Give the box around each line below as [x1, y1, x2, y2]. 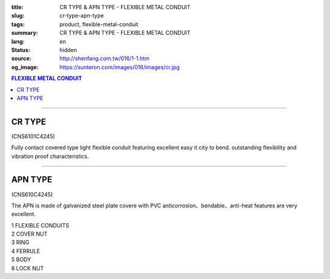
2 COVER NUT [11, 230, 48, 238]
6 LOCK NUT [11, 264, 44, 272]
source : [11, 55, 32, 62]
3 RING [11, 239, 30, 246]
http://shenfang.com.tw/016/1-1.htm [59, 55, 150, 62]
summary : [11, 29, 38, 37]
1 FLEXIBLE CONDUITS [11, 221, 70, 229]
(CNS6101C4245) [11, 132, 55, 140]
